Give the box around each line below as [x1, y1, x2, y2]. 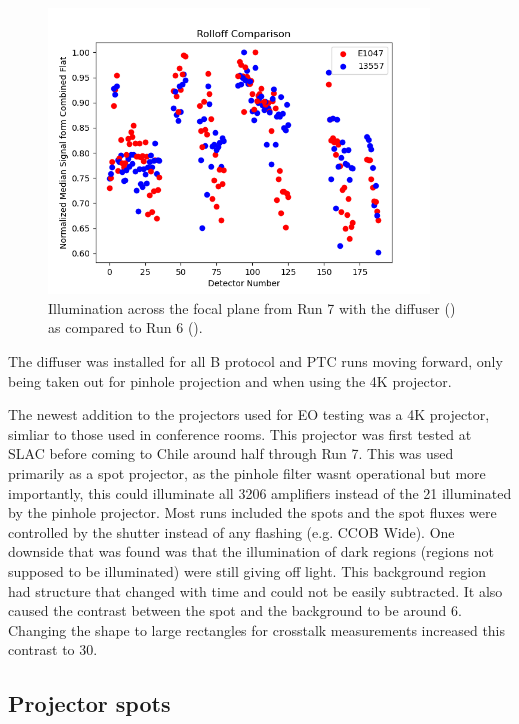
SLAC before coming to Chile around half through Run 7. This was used [8, 443, 454, 464]
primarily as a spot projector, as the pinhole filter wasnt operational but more [8, 462, 486, 483]
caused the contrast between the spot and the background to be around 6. [8, 600, 462, 621]
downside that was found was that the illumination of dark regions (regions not [8, 541, 494, 562]
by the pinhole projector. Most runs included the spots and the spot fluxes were [8, 502, 497, 523]
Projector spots [8, 688, 171, 719]
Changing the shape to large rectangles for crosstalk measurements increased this [8, 619, 506, 640]
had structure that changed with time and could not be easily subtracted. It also [8, 580, 503, 601]
